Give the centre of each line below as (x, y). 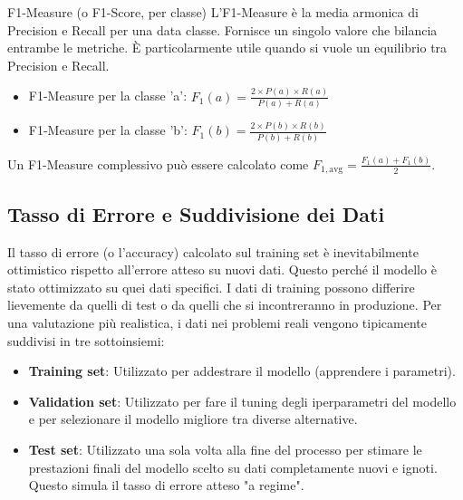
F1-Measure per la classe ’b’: (108, 130)
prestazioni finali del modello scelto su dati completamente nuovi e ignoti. (233, 467)
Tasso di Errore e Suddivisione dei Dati (196, 213)
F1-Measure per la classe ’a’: (108, 96)
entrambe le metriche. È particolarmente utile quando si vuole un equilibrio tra (227, 48)
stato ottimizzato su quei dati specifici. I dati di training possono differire (211, 287)
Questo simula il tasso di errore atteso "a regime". (166, 485)
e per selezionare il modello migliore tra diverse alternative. (193, 419)
